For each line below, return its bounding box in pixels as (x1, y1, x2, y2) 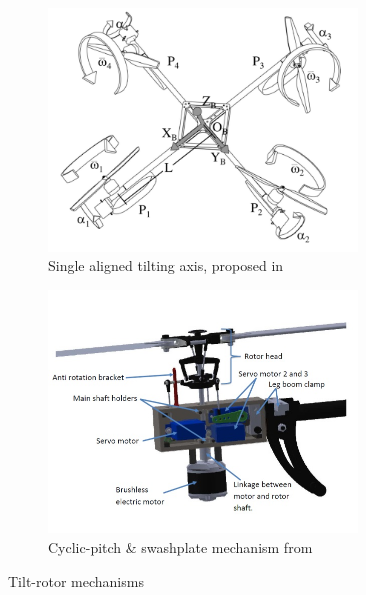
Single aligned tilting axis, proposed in (48, 255, 284, 276)
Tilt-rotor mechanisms (8, 570, 144, 591)
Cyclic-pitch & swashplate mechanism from (48, 536, 313, 557)
